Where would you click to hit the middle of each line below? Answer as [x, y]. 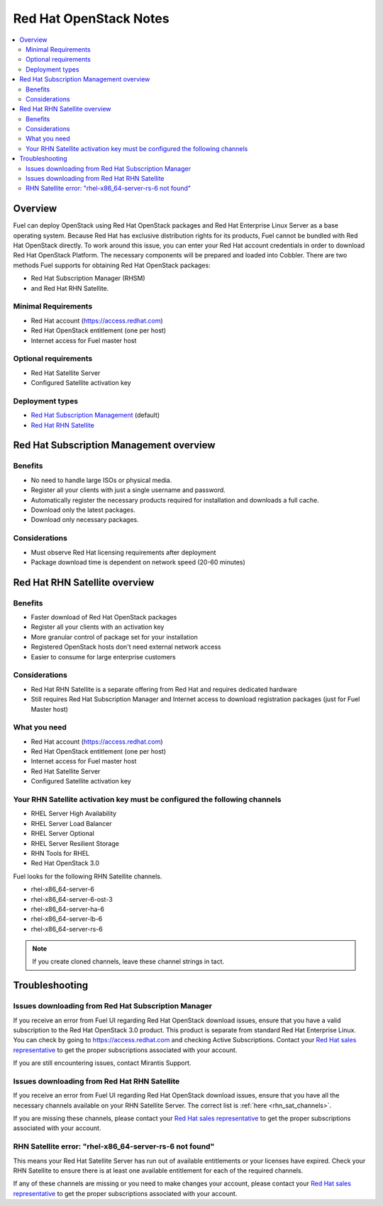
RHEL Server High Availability [74, 814]
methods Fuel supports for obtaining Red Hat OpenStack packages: [112, 265]
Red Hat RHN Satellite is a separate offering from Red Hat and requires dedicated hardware [164, 689]
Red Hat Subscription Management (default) [95, 415]
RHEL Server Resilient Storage [75, 843]
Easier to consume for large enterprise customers [104, 657]
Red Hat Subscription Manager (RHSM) [88, 278]
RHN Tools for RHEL [60, 853]
